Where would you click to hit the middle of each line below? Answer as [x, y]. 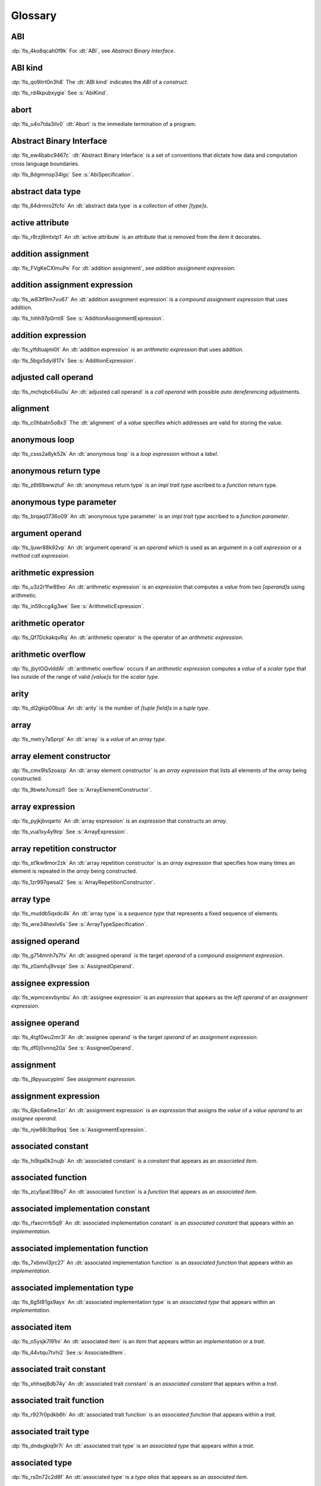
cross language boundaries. [45, 163]
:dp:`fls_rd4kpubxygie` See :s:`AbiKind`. [60, 93]
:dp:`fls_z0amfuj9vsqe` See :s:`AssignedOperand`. [73, 966]
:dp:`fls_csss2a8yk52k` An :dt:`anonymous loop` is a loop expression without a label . [115, 454]
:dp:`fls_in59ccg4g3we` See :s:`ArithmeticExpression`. [78, 606]
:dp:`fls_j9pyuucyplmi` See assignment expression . [73, 1079]
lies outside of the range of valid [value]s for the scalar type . [85, 677]
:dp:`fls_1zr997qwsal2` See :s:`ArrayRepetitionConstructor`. [83, 882]
